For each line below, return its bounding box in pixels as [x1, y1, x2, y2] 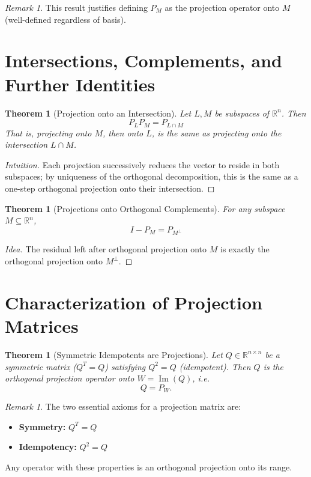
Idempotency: [19, 440, 77, 453]
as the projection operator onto [165, 1, 280, 13]
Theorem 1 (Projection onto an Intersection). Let [5, 106, 192, 119]
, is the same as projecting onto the [151, 126, 282, 139]
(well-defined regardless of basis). [5, 13, 126, 25]
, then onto [103, 126, 143, 139]
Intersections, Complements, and [5, 48, 283, 73]
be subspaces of [214, 106, 270, 119]
